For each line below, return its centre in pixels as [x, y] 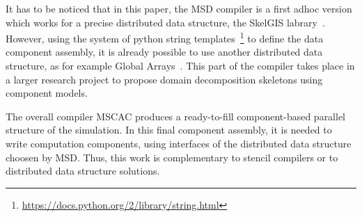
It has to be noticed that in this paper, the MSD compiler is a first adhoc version [179, 8]
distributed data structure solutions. [83, 171]
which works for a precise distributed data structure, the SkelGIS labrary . [165, 22]
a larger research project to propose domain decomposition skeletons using [164, 79]
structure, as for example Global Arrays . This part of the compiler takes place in [180, 66]
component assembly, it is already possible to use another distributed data [164, 52]
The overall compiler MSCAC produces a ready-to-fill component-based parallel [176, 116]
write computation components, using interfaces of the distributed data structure [179, 143]
